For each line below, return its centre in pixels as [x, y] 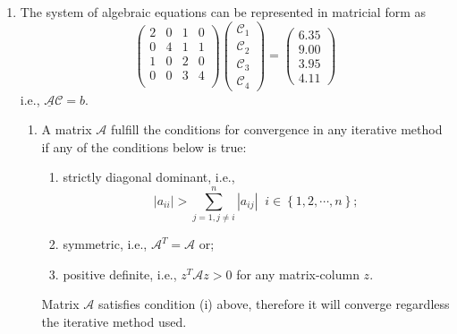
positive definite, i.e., [120, 274]
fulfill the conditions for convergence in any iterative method [276, 129]
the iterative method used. [114, 321]
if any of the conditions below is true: [144, 146]
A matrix [67, 129]
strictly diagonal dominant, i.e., [149, 177]
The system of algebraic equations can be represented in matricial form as [223, 12]
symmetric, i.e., [105, 244]
